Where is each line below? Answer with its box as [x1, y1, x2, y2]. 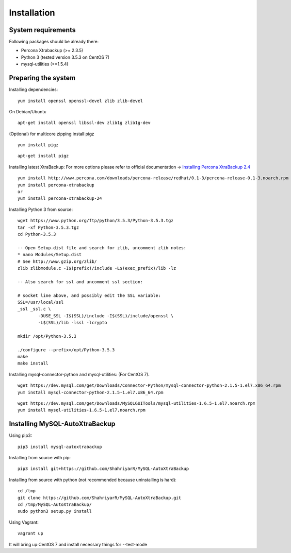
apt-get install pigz [17, 153, 69, 159]
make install [17, 361, 48, 366]
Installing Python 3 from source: [9, 207, 73, 212]
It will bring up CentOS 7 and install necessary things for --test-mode [9, 541, 147, 547]
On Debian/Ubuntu [9, 108, 47, 114]
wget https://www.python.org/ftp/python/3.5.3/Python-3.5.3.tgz [17, 218, 174, 224]
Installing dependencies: [9, 86, 58, 92]
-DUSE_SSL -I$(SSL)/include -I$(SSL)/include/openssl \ [38, 313, 174, 318]
